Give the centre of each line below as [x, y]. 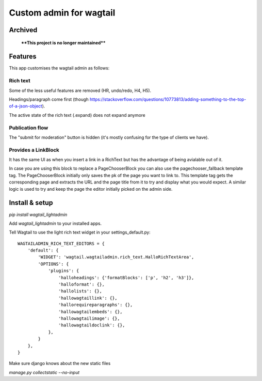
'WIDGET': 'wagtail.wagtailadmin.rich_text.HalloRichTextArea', [116, 257]
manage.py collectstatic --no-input [44, 372]
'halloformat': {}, [82, 284]
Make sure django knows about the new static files [60, 363]
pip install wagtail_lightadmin [38, 215]
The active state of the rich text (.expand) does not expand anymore [77, 115]
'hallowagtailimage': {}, [89, 318]
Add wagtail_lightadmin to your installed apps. [55, 223]
